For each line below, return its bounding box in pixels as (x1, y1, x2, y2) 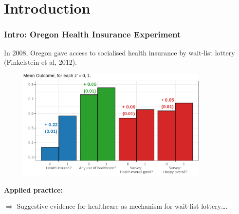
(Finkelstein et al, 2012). (4, 57, 77, 67)
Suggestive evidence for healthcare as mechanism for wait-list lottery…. (17, 201, 228, 211)
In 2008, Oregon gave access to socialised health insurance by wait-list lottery (4, 47, 235, 57)
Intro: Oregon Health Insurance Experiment (4, 28, 181, 40)
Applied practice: (4, 184, 63, 195)
